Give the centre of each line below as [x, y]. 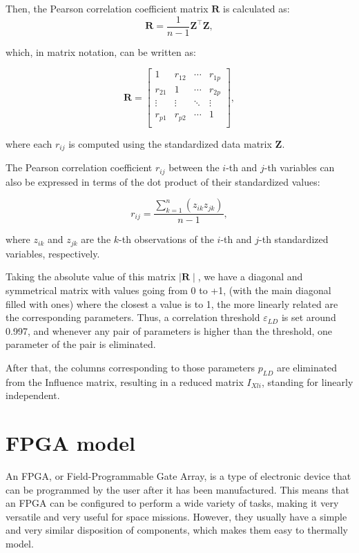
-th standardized [294, 239]
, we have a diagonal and [250, 276]
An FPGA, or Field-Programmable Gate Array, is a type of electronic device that [178, 476]
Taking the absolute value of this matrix [91, 276]
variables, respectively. [53, 253]
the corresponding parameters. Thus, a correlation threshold [133, 317]
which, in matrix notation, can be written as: [101, 51]
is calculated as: [256, 8]
